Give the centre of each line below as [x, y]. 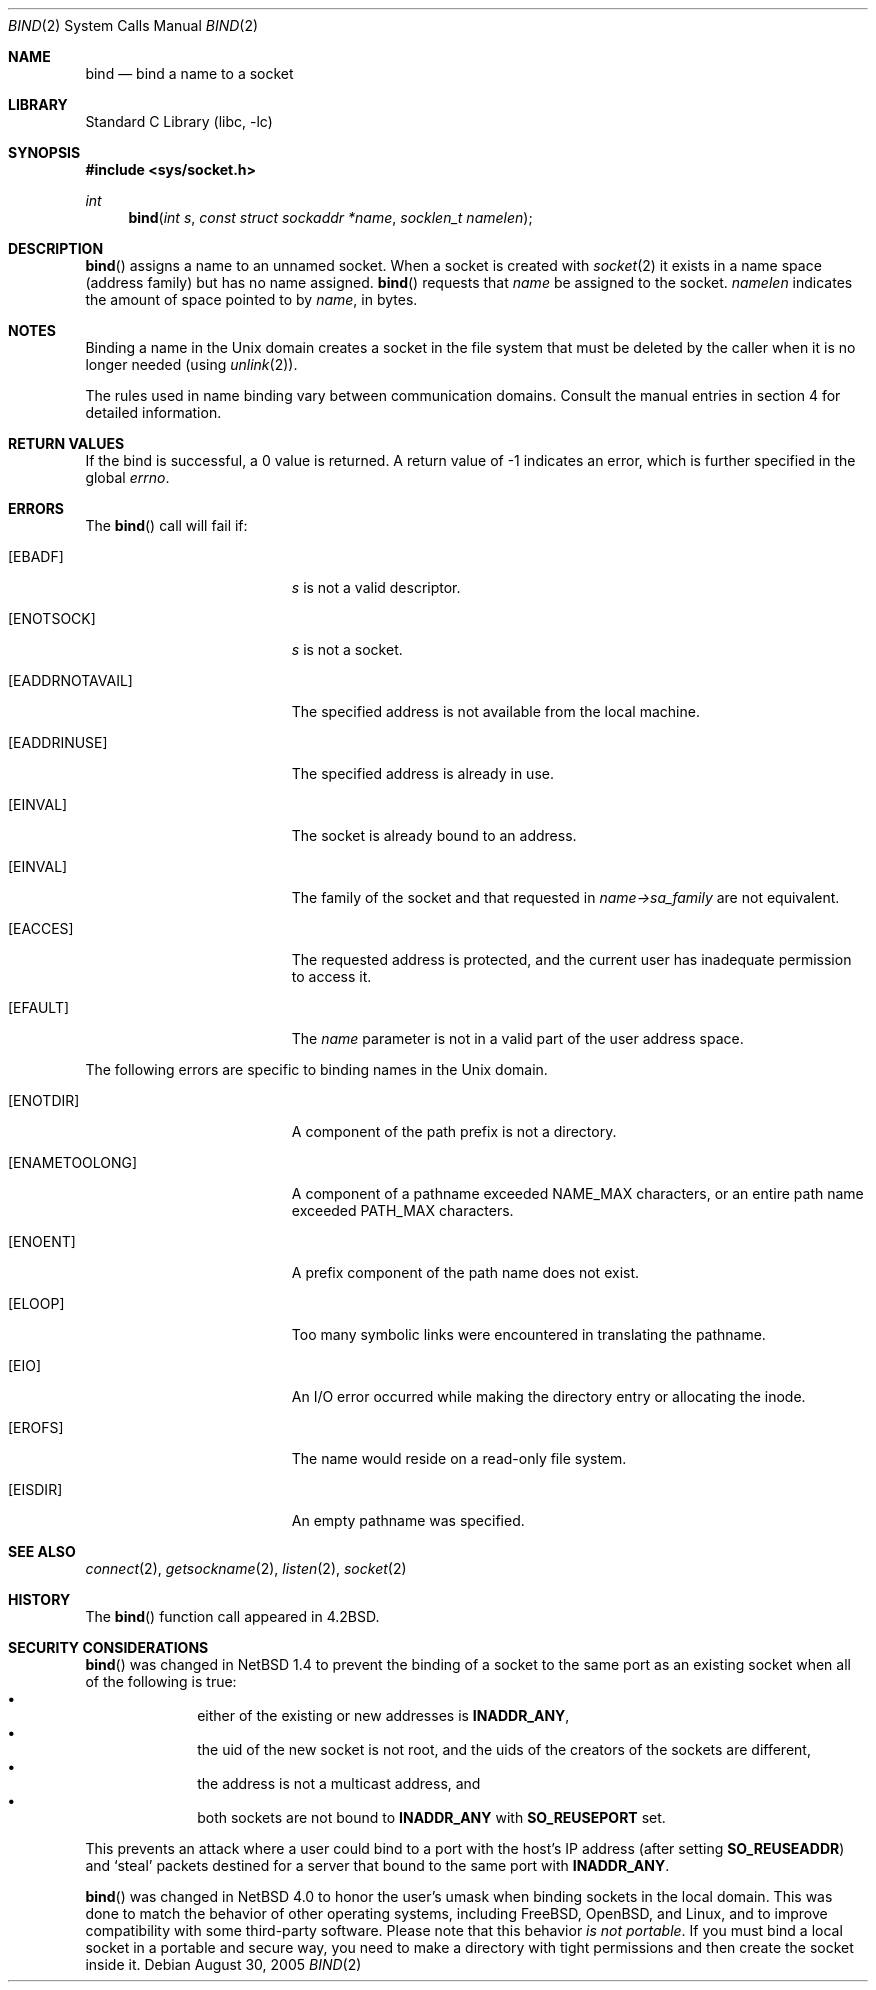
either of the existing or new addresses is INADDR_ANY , [383, 1715]
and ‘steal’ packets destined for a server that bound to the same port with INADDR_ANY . [377, 1865]
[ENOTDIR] [44, 1100]
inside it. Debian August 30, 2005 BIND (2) [223, 1964]
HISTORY [39, 1599]
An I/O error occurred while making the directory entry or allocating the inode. [548, 1396]
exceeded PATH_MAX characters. [402, 1210]
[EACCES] [41, 928]
